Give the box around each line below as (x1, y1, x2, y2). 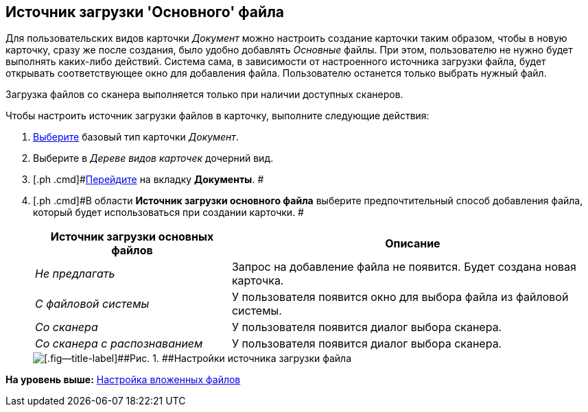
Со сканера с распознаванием (35, 337, 203, 351)
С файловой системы (35, 297, 150, 311)
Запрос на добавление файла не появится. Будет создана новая (231, 260, 576, 274)
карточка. (231, 274, 284, 288)
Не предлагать (35, 267, 115, 281)
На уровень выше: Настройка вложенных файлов (5, 374, 241, 386)
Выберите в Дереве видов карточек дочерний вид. (33, 152, 274, 165)
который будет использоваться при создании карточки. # (33, 206, 304, 219)
